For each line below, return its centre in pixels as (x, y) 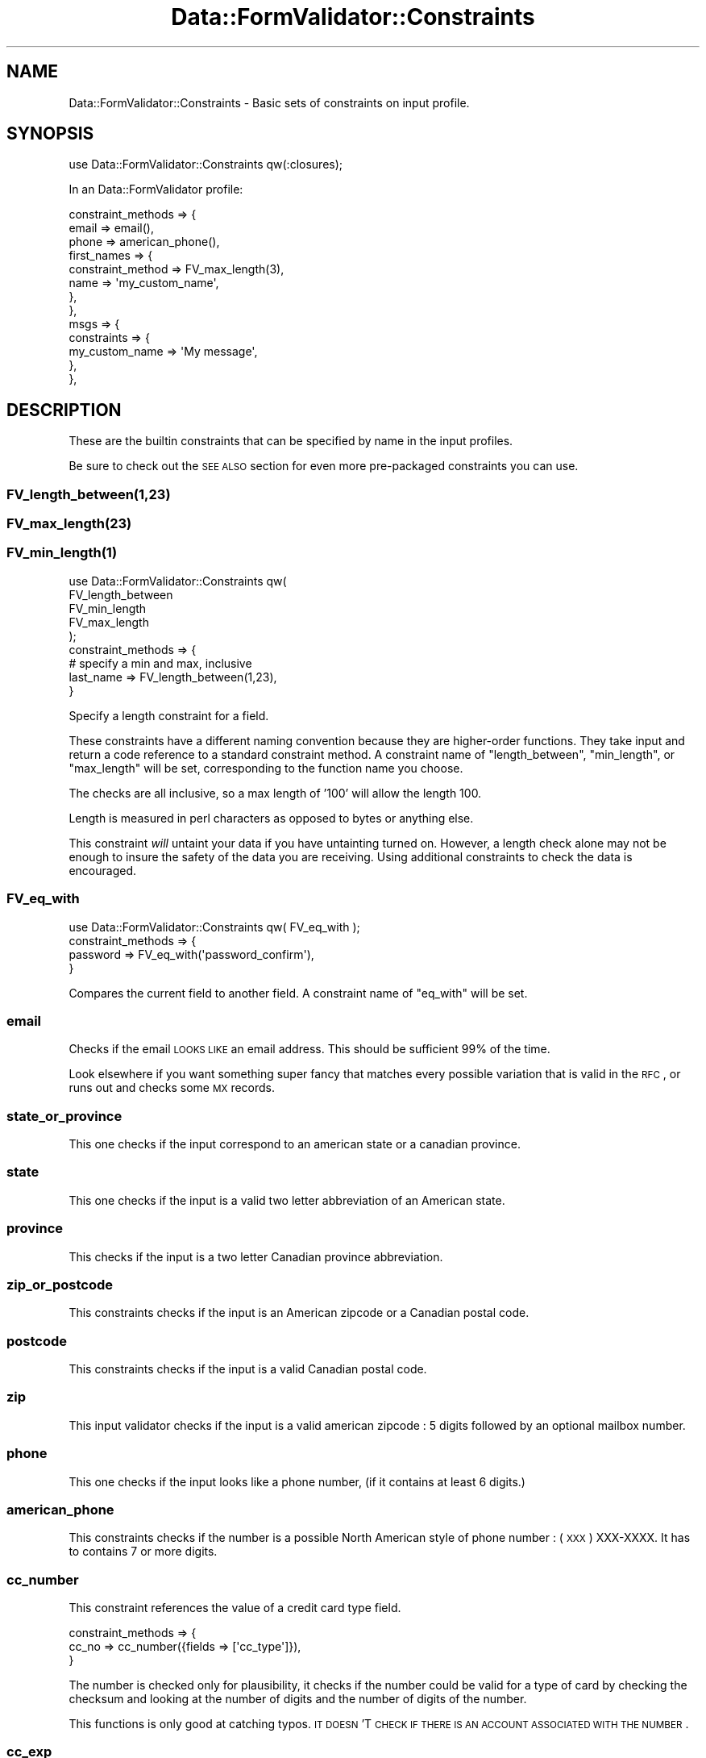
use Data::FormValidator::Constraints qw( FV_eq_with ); (214, 927)
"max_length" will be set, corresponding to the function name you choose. (266, 768)
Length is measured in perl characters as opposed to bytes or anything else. (271, 818)
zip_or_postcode (60, 1284)
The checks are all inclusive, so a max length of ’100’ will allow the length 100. (275, 793)
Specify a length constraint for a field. (169, 715)
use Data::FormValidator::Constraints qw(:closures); (206, 165)
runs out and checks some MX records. (172, 1088)
